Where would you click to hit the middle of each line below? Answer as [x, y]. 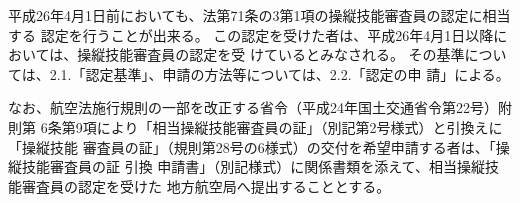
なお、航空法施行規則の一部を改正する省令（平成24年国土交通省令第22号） [253, 107]
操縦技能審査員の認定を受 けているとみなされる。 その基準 [271, 54]
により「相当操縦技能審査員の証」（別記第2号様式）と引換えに [299, 126]
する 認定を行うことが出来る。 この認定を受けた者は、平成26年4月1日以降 [251, 34]
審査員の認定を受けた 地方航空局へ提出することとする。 [206, 185]
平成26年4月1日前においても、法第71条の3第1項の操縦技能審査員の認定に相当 [259, 15]
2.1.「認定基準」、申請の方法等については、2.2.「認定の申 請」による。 [279, 73]
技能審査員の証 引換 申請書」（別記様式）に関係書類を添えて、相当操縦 [253, 166]
